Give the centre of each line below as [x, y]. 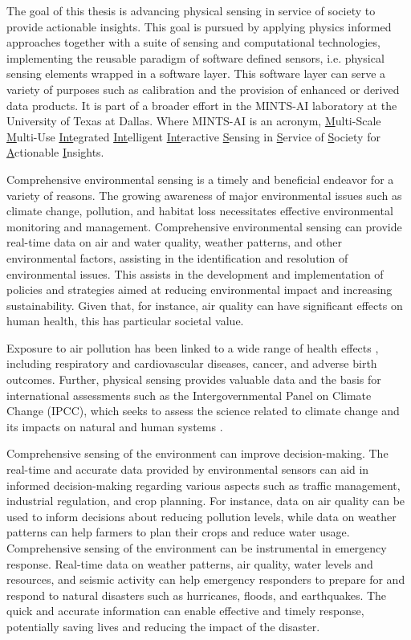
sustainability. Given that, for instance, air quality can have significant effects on [205, 305]
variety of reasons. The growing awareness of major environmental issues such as [204, 195]
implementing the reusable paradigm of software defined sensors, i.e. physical [195, 57]
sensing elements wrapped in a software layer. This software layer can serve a [196, 73]
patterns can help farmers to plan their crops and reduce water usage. [178, 532]
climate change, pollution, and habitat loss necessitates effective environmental [200, 211]
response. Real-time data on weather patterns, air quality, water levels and [190, 563]
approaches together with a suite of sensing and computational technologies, [193, 42]
